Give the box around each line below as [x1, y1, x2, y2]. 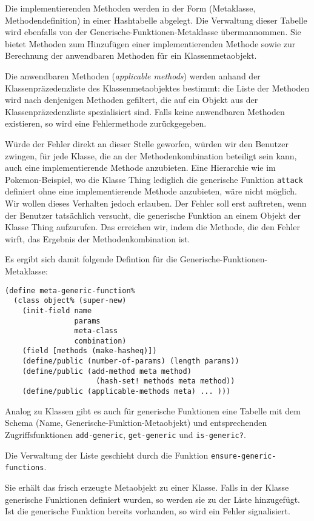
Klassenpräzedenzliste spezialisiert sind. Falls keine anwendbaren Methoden [5, 105, 285, 118]
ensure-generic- [210, 451, 276, 460]
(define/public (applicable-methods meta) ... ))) [22, 387, 231, 396]
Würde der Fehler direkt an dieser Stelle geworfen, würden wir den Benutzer [5, 137, 289, 150]
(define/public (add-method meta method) [22, 367, 192, 376]
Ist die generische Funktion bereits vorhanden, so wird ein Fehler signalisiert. [5, 505, 290, 517]
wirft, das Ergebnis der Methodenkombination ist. [5, 232, 190, 245]
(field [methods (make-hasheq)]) [22, 347, 157, 356]
